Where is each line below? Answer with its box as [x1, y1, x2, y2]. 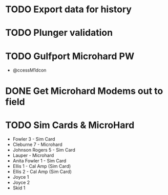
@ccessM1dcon [12, 67, 47, 74]
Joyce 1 [12, 174, 29, 180]
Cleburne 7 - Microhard [12, 141, 62, 148]
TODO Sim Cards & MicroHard [5, 119, 135, 131]
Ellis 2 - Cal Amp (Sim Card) [12, 168, 72, 175]
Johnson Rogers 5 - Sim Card [12, 147, 76, 153]
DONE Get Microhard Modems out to [5, 85, 163, 96]
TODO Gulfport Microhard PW [5, 50, 135, 62]
